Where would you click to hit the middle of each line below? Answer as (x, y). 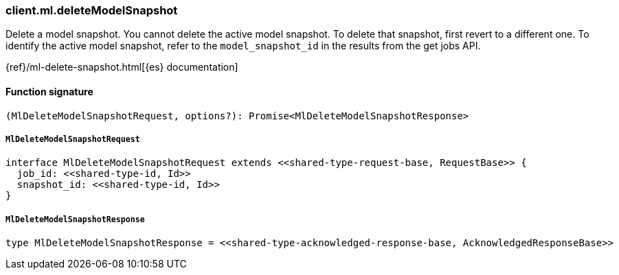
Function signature (49, 91)
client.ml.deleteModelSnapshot (92, 10)
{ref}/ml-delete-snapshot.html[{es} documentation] (122, 67)
